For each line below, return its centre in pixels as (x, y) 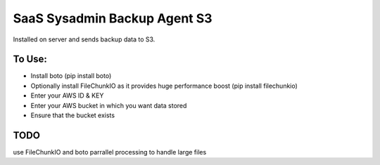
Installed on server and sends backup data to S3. (84, 39)
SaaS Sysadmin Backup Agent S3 (113, 18)
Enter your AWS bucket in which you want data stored (109, 105)
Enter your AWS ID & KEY (67, 95)
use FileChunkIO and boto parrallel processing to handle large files (110, 152)
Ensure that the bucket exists (73, 115)
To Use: (30, 59)
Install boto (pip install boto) (71, 76)
